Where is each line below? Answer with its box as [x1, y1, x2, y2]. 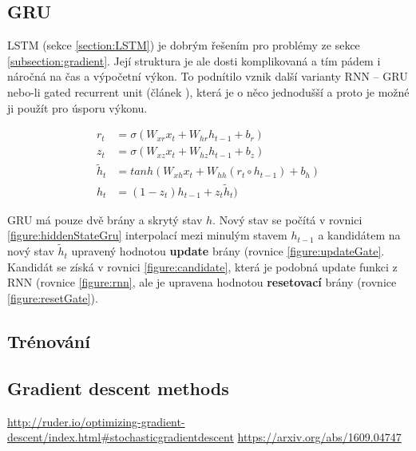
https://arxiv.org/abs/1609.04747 [237, 429, 402, 445]
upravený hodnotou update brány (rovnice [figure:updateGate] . [71, 243, 385, 259]
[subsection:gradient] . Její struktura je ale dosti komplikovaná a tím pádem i [7, 52, 381, 69]
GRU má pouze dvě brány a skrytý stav [7, 211, 203, 227]
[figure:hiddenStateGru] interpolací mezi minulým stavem [7, 227, 287, 243]
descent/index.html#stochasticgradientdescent [7, 429, 234, 445]
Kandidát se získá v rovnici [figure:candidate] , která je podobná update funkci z [7, 258, 398, 275]
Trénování [7, 328, 90, 353]
